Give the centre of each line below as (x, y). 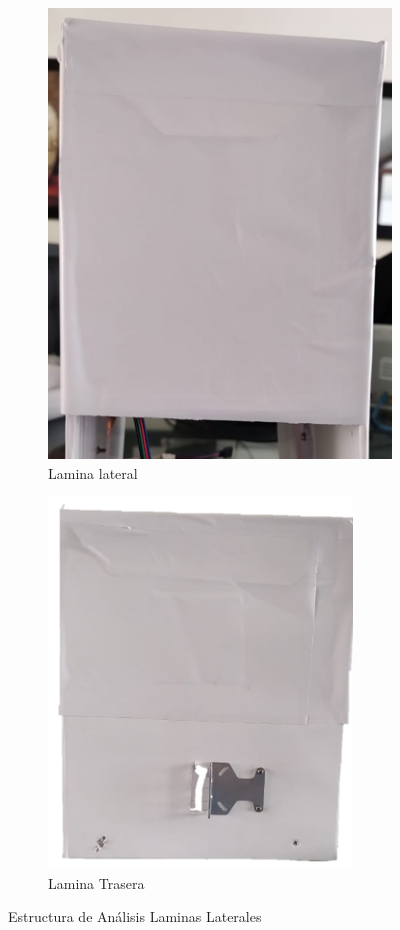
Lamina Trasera (96, 882)
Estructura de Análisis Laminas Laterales (135, 916)
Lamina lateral (93, 472)
